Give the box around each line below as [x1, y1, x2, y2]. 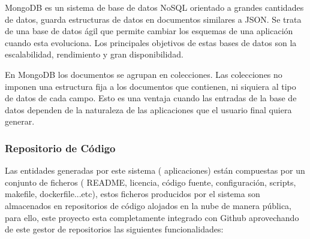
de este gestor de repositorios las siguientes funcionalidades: [5, 223, 224, 235]
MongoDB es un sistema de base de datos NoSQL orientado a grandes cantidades [5, 1, 304, 13]
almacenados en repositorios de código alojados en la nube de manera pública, [5, 199, 291, 211]
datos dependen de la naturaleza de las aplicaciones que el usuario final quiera [5, 103, 292, 116]
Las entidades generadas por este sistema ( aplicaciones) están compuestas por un [5, 164, 305, 177]
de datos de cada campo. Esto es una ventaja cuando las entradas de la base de [5, 92, 297, 104]
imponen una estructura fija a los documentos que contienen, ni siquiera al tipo [5, 80, 296, 92]
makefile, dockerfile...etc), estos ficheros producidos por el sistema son [5, 187, 260, 200]
